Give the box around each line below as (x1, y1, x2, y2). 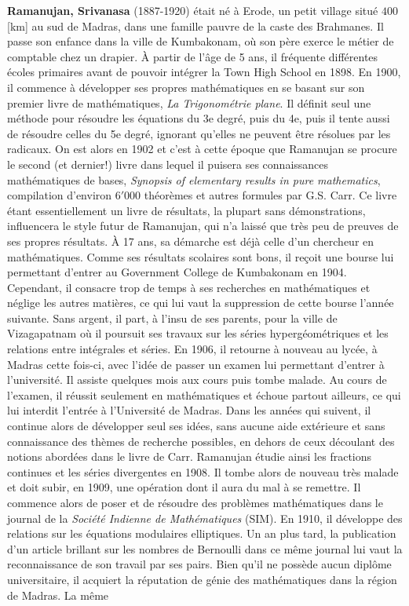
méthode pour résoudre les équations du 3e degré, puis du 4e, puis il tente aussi (7, 110, 390, 126)
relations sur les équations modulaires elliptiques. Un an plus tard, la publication (7, 525, 396, 542)
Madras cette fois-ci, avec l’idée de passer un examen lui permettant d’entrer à (7, 356, 385, 372)
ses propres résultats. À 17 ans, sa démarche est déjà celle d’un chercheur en (7, 232, 374, 249)
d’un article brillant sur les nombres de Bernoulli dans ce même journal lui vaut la (7, 540, 403, 557)
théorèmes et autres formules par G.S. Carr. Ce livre (144, 187, 397, 203)
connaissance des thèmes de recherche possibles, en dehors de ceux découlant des (7, 433, 395, 449)
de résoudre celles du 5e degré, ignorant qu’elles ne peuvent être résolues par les (7, 125, 391, 141)
